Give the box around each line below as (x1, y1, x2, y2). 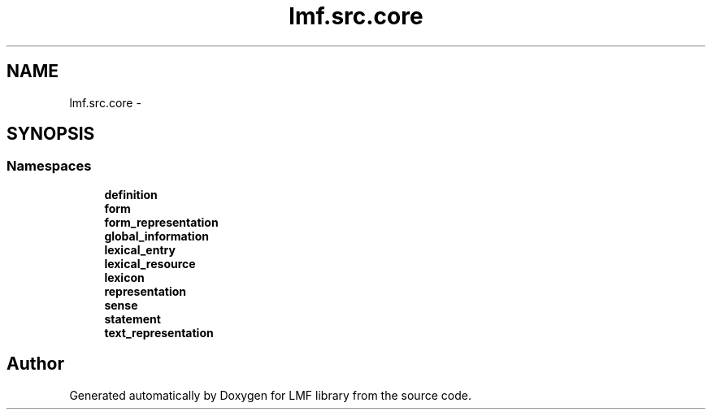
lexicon (104, 270, 145, 284)
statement (104, 311, 161, 326)
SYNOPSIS (7, 123, 95, 145)
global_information (104, 228, 209, 243)
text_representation (104, 325, 214, 340)
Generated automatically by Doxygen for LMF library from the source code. (69, 388, 471, 402)
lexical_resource (104, 256, 196, 271)
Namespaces (7, 158, 92, 175)
